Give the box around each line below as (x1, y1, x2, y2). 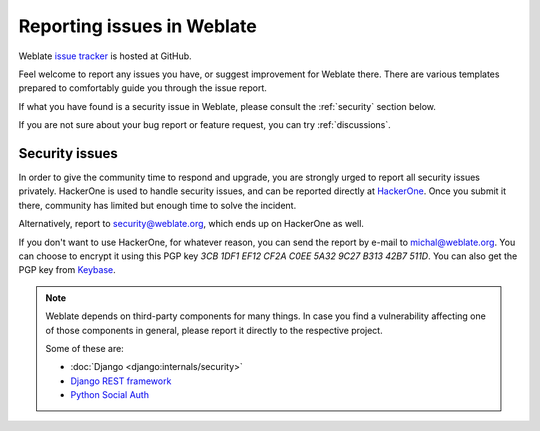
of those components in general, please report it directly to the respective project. (45, 324, 384, 336)
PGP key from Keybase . (18, 264, 117, 276)
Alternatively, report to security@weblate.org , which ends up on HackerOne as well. (18, 218, 365, 230)
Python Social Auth (70, 389, 150, 401)
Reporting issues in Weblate (18, 15, 257, 37)
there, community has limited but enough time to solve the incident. (18, 199, 297, 211)
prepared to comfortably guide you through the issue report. (18, 82, 267, 94)
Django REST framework (70, 375, 172, 387)
